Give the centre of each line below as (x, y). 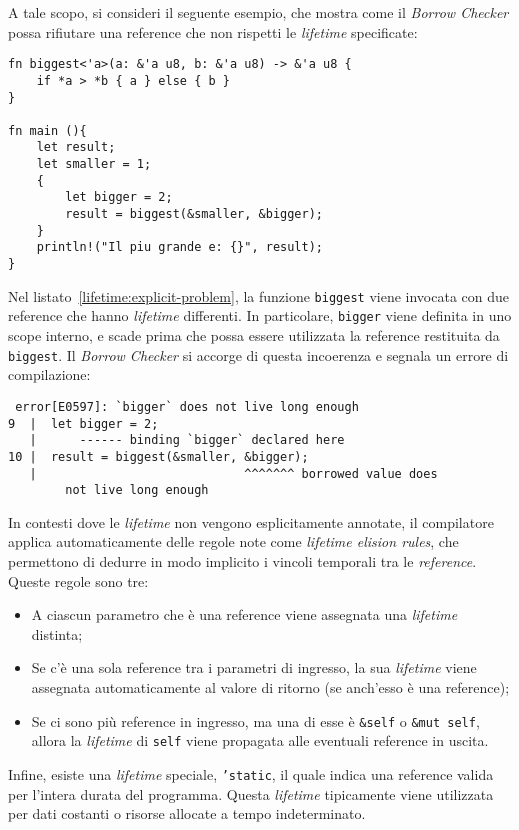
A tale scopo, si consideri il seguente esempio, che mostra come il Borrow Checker (258, 12)
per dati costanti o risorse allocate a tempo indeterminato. (187, 813)
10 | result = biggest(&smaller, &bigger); (158, 456)
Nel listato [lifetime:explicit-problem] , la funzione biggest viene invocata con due (259, 295)
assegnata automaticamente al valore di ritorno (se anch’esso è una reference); (270, 686)
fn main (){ (47, 130)
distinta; (57, 633)
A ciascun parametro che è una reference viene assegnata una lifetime (244, 614)
